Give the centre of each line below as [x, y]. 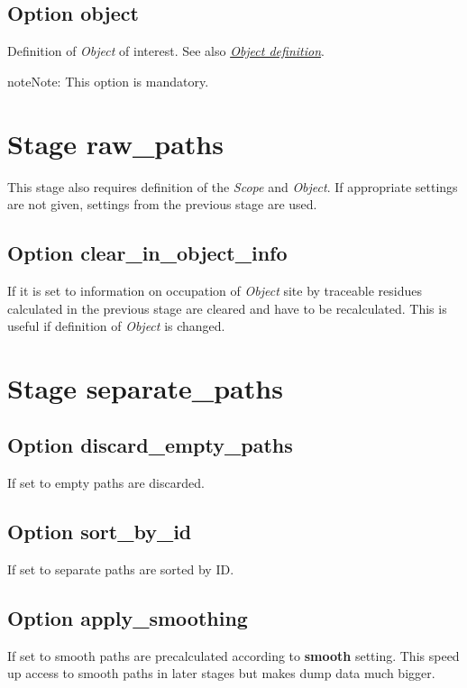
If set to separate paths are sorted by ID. [121, 569]
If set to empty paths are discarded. [106, 483]
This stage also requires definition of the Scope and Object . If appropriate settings [233, 186]
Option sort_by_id [100, 532]
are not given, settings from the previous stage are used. [162, 204]
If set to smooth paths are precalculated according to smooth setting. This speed [233, 655]
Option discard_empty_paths [150, 445]
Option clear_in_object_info [147, 253]
